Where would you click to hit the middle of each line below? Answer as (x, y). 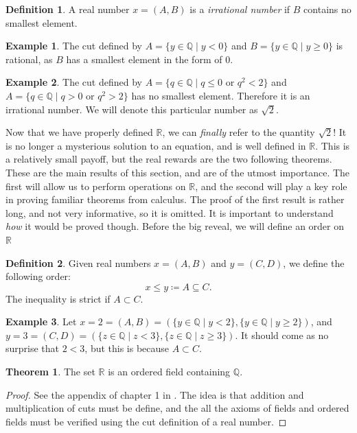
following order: (38, 276)
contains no (327, 9)
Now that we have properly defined (79, 132)
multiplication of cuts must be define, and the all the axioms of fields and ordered (177, 408)
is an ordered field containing (169, 372)
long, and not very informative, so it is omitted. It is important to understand (170, 212)
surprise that (33, 348)
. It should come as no (282, 335)
